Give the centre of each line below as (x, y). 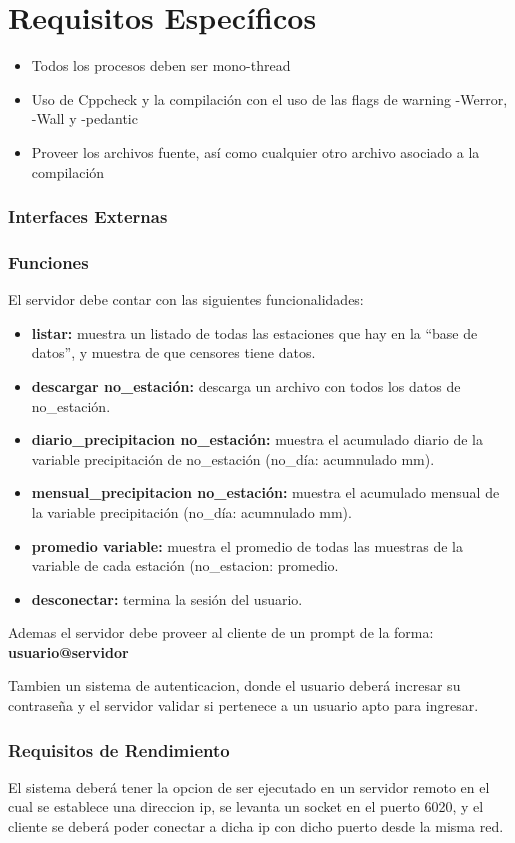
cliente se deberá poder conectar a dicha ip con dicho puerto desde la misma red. (256, 826)
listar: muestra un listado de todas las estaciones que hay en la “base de (254, 332)
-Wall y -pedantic (84, 118)
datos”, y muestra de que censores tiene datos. (173, 352)
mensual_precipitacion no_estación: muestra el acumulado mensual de (265, 492)
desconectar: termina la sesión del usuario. (167, 598)
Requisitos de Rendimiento (119, 749)
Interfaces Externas (88, 216)
